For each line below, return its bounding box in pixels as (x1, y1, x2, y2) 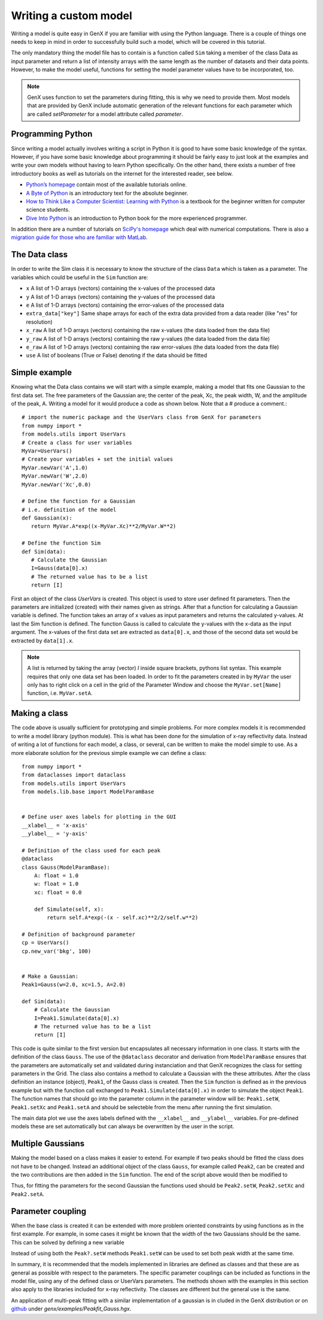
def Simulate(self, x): (33, 905, 104, 913)
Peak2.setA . (11, 1190, 45, 1198)
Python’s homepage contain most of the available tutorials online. (26, 181, 187, 188)
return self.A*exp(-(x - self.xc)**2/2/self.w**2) (47, 914, 199, 921)
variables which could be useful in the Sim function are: (11, 273, 149, 281)
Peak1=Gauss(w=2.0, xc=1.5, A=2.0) (22, 981, 126, 988)
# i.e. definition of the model (22, 506, 117, 513)
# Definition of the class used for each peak (22, 847, 161, 854)
